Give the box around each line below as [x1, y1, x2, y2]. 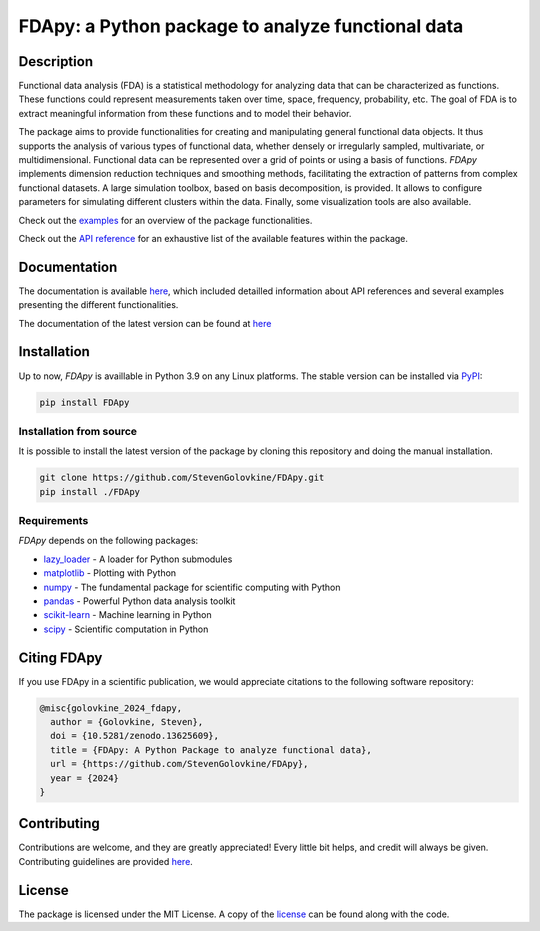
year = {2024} [50, 772, 120, 784]
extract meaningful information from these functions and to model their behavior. [18, 107, 352, 119]
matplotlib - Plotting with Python [43, 567, 177, 579]
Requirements [18, 514, 89, 528]
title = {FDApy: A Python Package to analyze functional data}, [50, 744, 372, 755]
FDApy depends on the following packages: [18, 535, 199, 547]
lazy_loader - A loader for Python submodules [43, 553, 233, 565]
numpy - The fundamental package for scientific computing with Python [43, 581, 341, 593]
